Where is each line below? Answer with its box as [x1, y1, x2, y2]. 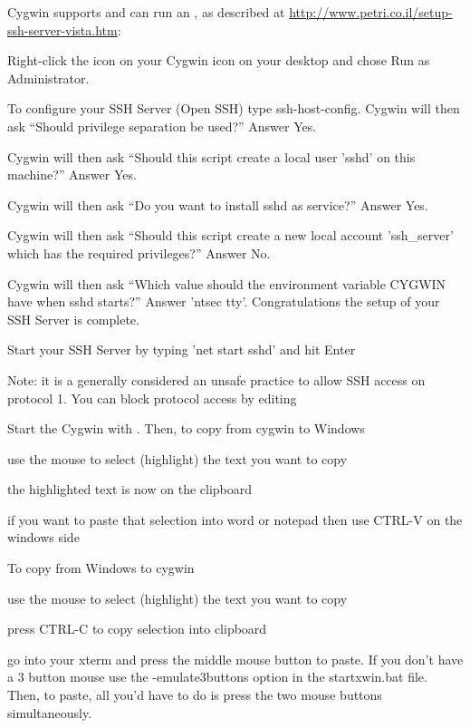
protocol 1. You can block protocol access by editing [7, 388, 297, 407]
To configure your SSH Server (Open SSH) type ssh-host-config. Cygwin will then [7, 99, 460, 118]
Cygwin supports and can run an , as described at [7, 3, 285, 21]
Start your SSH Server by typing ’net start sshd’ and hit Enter [7, 340, 356, 359]
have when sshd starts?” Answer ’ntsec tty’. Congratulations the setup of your [7, 292, 440, 311]
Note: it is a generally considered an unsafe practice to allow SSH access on [7, 370, 426, 389]
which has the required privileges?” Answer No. [7, 243, 271, 262]
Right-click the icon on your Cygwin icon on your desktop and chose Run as [7, 51, 430, 70]
